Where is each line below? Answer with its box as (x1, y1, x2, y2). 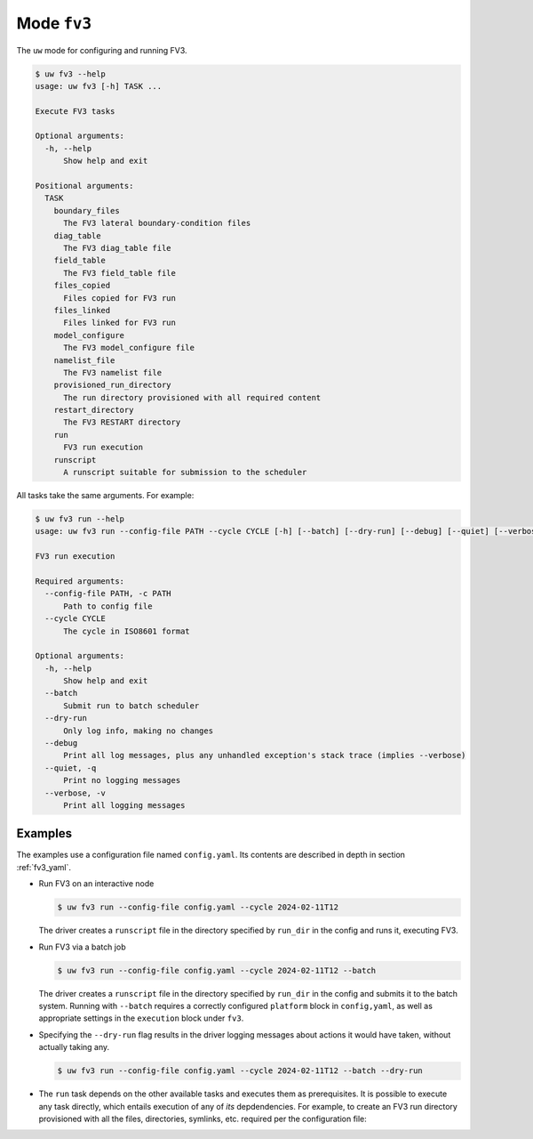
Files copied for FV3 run (63, 293, 177, 303)
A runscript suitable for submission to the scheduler (63, 467, 307, 478)
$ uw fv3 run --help (35, 514, 124, 524)
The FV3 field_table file (63, 268, 177, 278)
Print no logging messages (63, 775, 181, 786)
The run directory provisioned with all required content (63, 392, 322, 402)
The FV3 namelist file (63, 368, 163, 377)
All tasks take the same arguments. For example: (16, 490, 195, 501)
